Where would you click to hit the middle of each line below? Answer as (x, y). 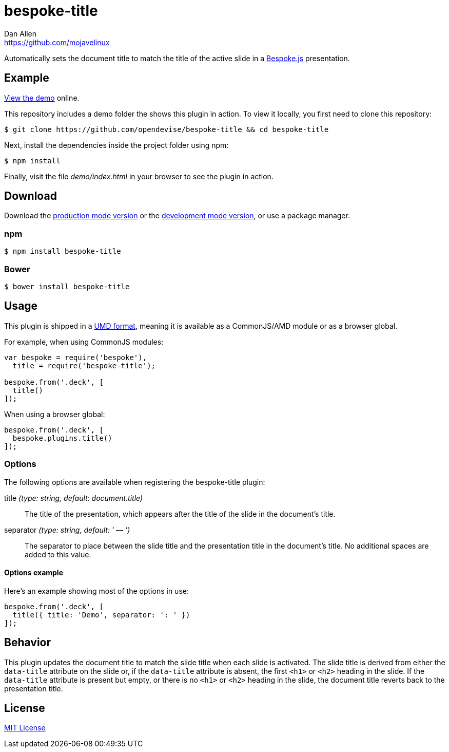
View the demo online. (42, 98)
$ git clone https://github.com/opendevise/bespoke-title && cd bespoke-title (167, 129)
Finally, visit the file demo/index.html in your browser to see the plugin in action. (139, 176)
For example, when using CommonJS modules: (84, 342)
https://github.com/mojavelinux (57, 42)
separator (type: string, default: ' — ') (67, 530)
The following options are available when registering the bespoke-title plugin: (135, 482)
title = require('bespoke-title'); (84, 365)
